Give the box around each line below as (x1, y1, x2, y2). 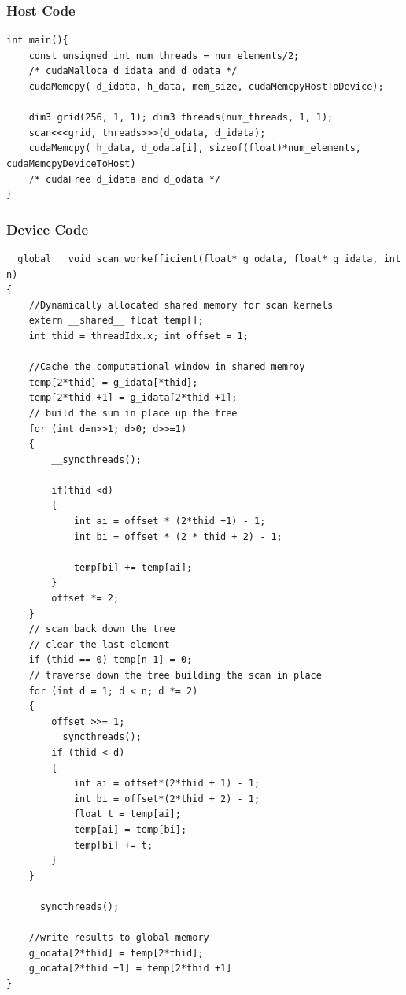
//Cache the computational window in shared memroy (28, 361, 305, 373)
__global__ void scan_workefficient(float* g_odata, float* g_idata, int (6, 253, 401, 264)
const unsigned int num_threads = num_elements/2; (28, 50, 300, 61)
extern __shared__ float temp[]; (28, 315, 204, 327)
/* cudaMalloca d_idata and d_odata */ (28, 65, 238, 77)
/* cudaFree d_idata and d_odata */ (28, 173, 221, 185)
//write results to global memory (28, 932, 209, 944)
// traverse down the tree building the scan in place (28, 670, 322, 681)
